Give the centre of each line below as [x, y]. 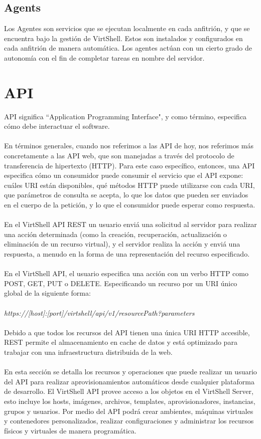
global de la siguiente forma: [47, 293]
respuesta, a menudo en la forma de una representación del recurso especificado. [127, 254]
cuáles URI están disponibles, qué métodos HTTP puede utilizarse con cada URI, [129, 185]
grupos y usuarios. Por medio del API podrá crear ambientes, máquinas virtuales [129, 411]
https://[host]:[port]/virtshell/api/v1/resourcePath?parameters [99, 312]
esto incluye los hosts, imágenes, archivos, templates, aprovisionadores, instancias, [130, 401]
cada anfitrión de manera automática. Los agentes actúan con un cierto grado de [128, 48]
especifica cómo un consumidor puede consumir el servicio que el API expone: [124, 175]
